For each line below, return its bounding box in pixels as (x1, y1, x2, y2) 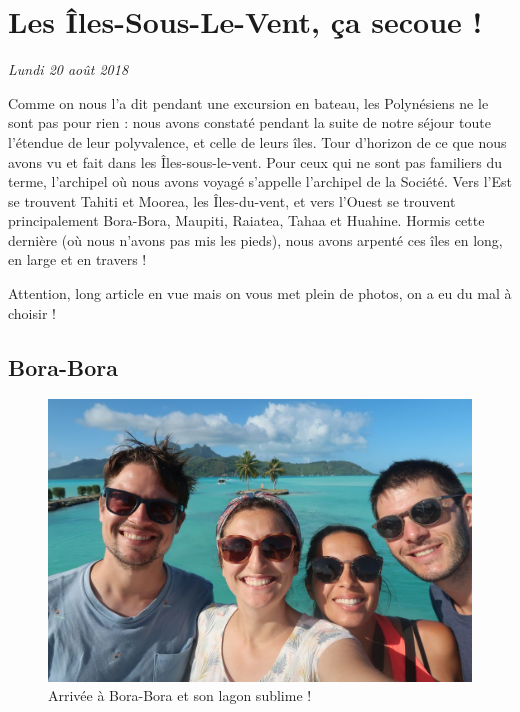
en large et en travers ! (8, 249, 147, 270)
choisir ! (8, 302, 56, 323)
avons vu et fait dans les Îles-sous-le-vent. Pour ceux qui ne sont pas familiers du (8, 151, 503, 172)
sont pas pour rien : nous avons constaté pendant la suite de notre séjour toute (8, 112, 491, 133)
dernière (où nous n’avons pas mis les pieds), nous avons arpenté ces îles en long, (8, 229, 503, 250)
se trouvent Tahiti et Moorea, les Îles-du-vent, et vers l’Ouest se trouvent (8, 190, 456, 211)
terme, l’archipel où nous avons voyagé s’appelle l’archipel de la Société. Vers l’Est (8, 171, 512, 192)
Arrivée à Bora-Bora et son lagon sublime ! (48, 685, 312, 706)
